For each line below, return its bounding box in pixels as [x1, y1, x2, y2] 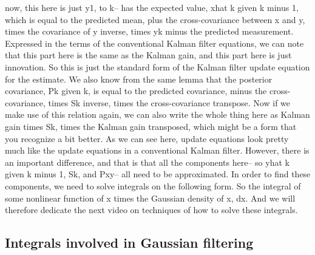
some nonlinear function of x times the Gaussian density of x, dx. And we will [5, 191, 296, 204]
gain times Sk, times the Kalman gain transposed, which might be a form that [5, 120, 297, 132]
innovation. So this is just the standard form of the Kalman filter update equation [5, 60, 310, 73]
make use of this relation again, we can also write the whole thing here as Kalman [5, 108, 310, 121]
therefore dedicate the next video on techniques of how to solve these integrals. [5, 203, 298, 216]
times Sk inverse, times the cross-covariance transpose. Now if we [48, 96, 291, 109]
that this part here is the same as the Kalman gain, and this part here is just [5, 49, 292, 61]
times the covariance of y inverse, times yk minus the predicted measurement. [5, 25, 294, 38]
